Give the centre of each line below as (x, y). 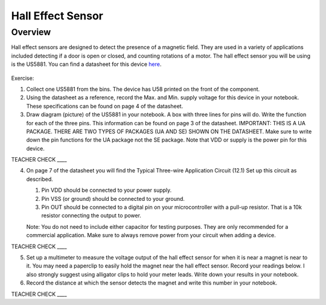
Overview (31, 32)
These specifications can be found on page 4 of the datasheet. (105, 106)
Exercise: (23, 78)
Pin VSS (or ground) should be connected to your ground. (113, 198)
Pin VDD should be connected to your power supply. (107, 190)
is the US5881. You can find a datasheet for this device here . (86, 64)
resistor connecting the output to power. (91, 215)
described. (40, 179)
